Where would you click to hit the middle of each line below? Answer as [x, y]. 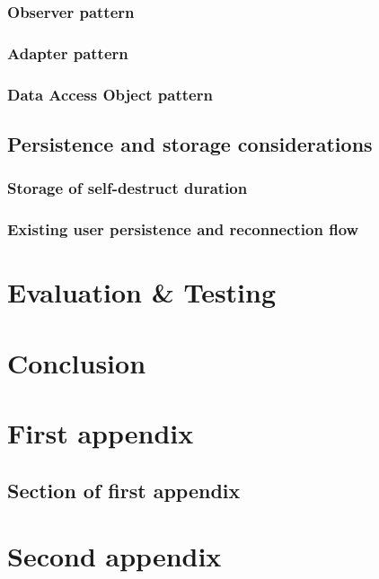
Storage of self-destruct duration [128, 188]
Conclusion [77, 362]
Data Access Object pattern [110, 94]
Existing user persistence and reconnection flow [183, 229]
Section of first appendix [124, 490]
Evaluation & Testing [142, 292]
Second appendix [115, 556]
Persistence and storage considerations [190, 143]
